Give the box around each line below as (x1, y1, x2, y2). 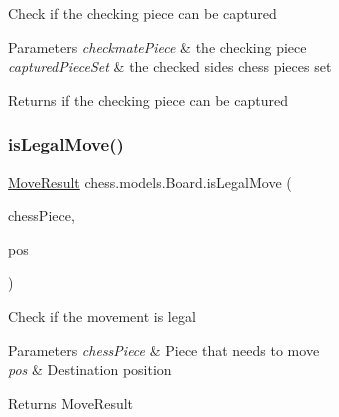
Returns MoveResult (8, 392, 134, 413)
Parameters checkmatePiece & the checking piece (8, 36, 307, 57)
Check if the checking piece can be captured (8, 3, 277, 23)
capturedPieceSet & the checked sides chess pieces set (8, 56, 332, 77)
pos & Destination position (8, 359, 172, 380)
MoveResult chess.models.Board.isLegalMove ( (8, 171, 292, 192)
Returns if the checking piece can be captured (8, 89, 288, 110)
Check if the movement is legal (8, 305, 196, 326)
